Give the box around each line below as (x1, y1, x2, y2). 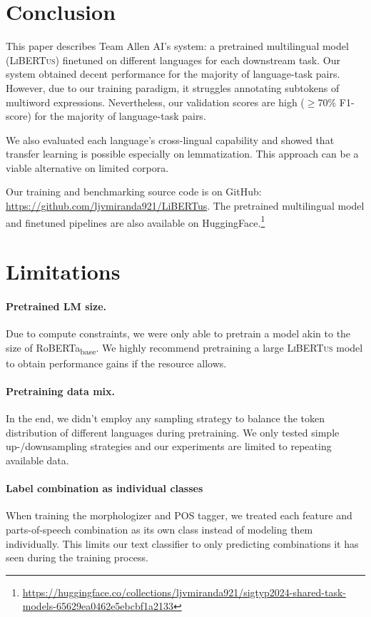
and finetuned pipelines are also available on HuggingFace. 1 (6, 213, 265, 230)
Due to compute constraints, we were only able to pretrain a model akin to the (6, 326, 351, 341)
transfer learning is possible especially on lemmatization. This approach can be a (6, 146, 359, 161)
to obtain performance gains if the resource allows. (6, 355, 227, 370)
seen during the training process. (6, 550, 148, 565)
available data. (6, 452, 69, 467)
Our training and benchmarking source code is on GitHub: (6, 184, 262, 199)
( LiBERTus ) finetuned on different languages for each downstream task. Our (6, 52, 340, 67)
